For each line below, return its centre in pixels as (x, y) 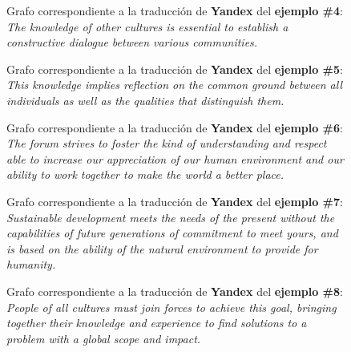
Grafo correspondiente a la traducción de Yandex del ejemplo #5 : (175, 69)
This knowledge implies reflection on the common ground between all (175, 85)
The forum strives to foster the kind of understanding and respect (167, 143)
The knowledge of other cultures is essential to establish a (147, 26)
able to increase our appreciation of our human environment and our (175, 158)
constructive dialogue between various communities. (132, 42)
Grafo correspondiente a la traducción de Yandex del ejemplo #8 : (175, 291)
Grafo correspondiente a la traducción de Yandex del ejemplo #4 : (175, 10)
